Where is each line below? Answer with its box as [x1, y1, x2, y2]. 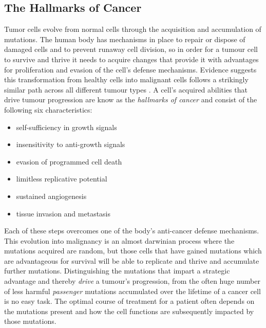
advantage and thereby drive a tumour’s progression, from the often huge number [4, 276, 260, 286]
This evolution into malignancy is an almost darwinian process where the [4, 235, 235, 246]
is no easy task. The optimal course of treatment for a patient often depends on [4, 296, 255, 306]
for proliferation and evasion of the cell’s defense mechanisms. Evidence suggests [4, 64, 257, 75]
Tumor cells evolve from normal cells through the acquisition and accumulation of [4, 24, 261, 34]
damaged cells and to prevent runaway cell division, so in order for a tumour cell [4, 44, 258, 54]
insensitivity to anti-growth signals [16, 139, 125, 150]
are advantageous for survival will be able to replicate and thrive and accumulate [4, 255, 259, 266]
